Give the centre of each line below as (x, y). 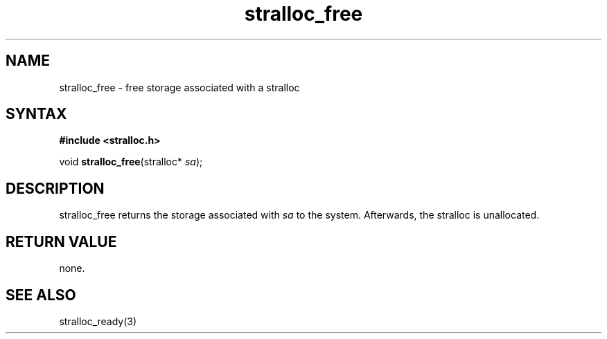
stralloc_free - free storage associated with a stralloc (179, 87)
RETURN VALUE (61, 241)
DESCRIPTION (55, 188)
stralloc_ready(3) (98, 321)
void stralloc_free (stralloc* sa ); (131, 162)
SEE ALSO (41, 295)
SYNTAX (36, 114)
